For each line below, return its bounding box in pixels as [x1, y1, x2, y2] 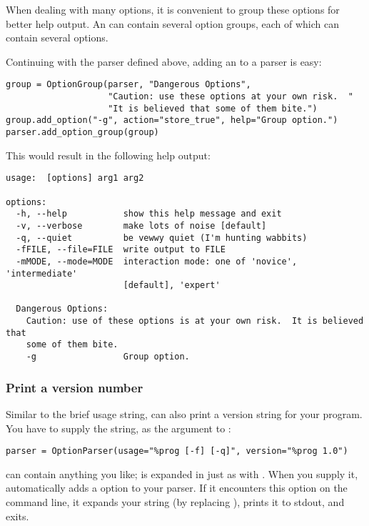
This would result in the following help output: [6, 147, 211, 162]
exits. [6, 508, 29, 523]
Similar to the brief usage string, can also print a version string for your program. [6, 406, 363, 421]
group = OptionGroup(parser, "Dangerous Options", [6, 79, 251, 90]
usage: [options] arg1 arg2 [6, 173, 144, 184]
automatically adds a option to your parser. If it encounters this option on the [6, 480, 348, 495]
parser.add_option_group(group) [6, 127, 159, 137]
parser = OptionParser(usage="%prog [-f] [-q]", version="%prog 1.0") [6, 446, 348, 457]
